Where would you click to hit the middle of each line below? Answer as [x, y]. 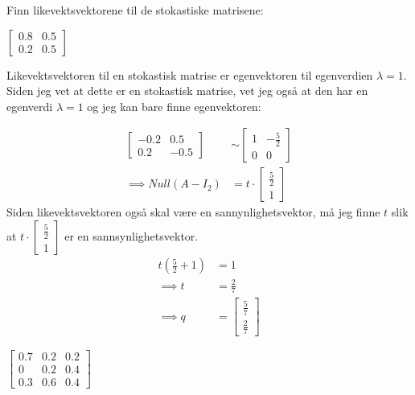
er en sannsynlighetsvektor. [131, 236]
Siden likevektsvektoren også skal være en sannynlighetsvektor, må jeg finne [193, 212]
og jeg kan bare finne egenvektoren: [174, 106]
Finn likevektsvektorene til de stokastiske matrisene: [135, 10]
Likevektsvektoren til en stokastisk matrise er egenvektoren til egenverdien [190, 74]
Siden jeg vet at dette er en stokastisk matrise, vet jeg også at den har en [187, 91]
